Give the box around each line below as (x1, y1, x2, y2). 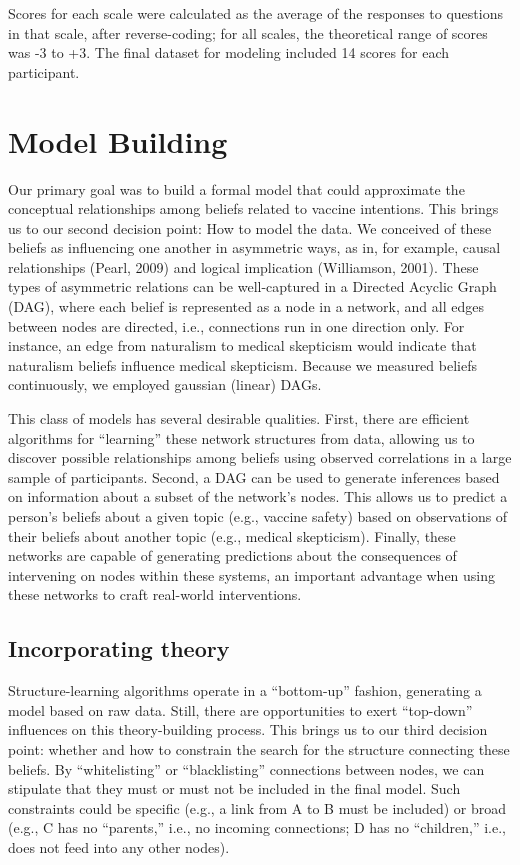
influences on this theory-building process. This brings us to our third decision (8, 719, 488, 740)
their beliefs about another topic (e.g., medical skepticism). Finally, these (8, 525, 456, 546)
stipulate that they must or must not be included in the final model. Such (8, 778, 461, 799)
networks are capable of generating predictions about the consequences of (8, 545, 457, 566)
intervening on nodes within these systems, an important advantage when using (8, 564, 496, 585)
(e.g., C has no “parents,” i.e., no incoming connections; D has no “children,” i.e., (8, 817, 506, 838)
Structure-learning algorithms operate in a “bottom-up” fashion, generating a (8, 680, 482, 701)
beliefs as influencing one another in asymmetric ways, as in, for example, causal (8, 237, 501, 258)
